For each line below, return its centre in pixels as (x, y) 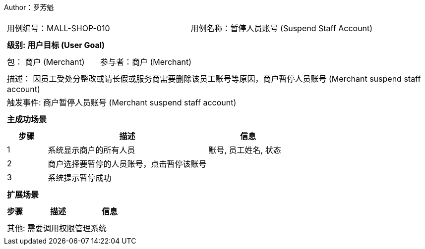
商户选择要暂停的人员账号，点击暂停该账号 (127, 164)
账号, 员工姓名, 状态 (245, 150)
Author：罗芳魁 (29, 7)
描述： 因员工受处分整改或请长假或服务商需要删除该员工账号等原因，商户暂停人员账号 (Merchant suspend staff (214, 79)
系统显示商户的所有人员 (91, 150)
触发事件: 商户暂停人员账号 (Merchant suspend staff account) (122, 102)
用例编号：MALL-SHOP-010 (59, 28)
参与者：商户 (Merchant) (146, 62)
